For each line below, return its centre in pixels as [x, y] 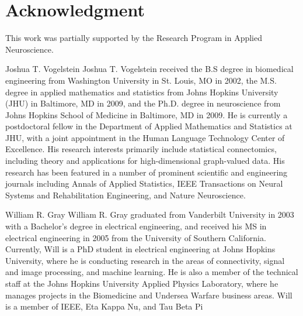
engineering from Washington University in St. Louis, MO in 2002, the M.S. [141, 80]
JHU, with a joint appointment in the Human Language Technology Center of [145, 137]
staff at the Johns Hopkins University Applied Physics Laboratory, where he [142, 283]
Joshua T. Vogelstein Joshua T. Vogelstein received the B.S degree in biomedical [149, 69]
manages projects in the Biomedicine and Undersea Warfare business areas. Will [149, 295]
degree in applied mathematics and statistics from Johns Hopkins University [142, 92]
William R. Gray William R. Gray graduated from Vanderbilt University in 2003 [150, 214]
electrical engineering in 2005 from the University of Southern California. [136, 237]
